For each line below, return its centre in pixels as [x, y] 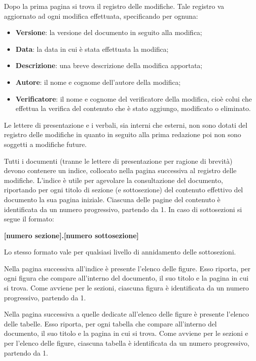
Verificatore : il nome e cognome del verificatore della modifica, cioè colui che [134, 98]
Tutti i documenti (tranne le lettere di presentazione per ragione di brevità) [118, 161]
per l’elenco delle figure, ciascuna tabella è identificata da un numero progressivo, [127, 343]
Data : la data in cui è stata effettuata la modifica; [92, 49]
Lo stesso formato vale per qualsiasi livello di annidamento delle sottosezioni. [120, 252]
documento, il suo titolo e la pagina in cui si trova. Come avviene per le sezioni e [126, 333]
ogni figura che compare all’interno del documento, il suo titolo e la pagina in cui [126, 278]
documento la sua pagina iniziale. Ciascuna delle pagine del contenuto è [112, 199]
